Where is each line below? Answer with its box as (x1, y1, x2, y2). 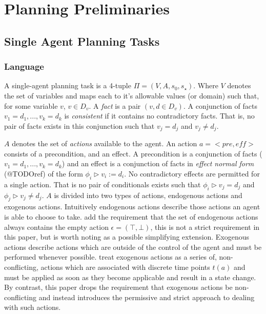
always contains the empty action (4, 221, 109, 232)
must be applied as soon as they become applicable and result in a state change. (4, 271, 256, 282)
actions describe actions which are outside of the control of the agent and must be (4, 241, 262, 252)
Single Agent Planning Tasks (4, 33, 160, 49)
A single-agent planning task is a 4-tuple (4, 80, 131, 91)
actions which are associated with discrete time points (40, 261, 210, 272)
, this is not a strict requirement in (150, 221, 260, 232)
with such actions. (4, 302, 61, 312)
